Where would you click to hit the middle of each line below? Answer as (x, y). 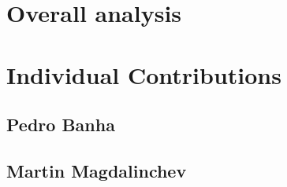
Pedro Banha (61, 125)
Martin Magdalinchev (97, 170)
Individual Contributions (144, 74)
